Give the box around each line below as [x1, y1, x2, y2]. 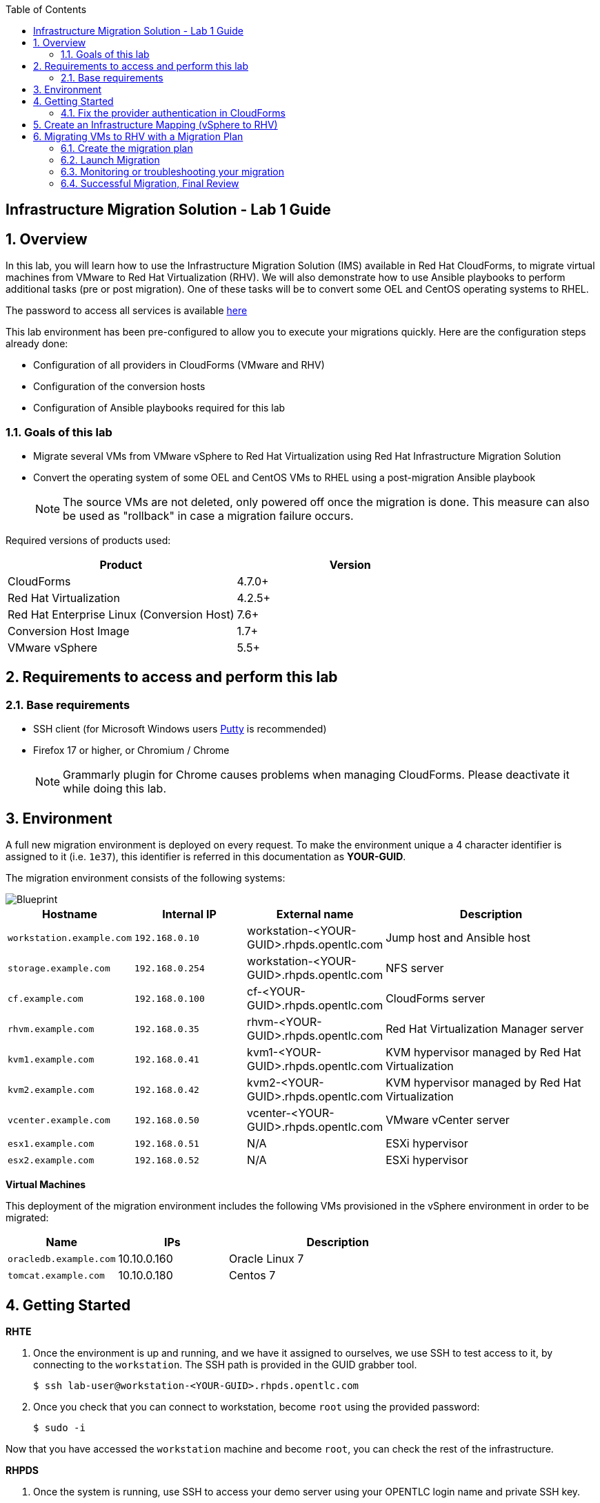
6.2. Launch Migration [61, 154, 160, 166]
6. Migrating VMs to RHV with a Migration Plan [33, 130, 243, 142]
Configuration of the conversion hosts [33, 380, 206, 393]
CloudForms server [386, 991, 486, 1006]
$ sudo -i [33, 1422, 86, 1433]
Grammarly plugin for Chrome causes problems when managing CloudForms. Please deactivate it [63, 768, 570, 782]
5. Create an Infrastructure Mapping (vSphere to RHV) [33, 119, 278, 130]
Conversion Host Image [8, 624, 130, 639]
